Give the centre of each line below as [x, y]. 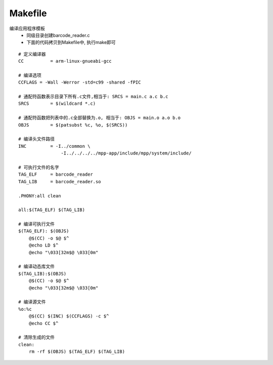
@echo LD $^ [43, 245]
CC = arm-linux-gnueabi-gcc [65, 61]
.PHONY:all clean [40, 196]
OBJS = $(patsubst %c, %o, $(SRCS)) [73, 125]
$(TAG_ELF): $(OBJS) [44, 231]
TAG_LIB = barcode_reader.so [60, 181]
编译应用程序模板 [27, 28]
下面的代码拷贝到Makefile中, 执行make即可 [71, 43]
